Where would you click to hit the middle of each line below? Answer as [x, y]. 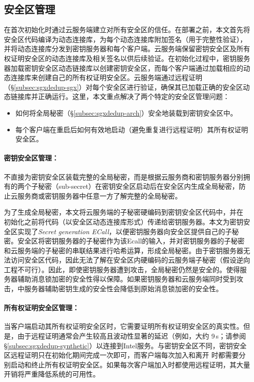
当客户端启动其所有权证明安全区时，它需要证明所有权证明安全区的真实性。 [124, 326]
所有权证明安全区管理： [42, 308]
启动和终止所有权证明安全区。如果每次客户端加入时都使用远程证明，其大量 [130, 364]
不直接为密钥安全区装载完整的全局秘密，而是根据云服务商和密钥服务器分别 [124, 176]
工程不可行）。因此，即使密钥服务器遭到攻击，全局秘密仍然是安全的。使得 [122, 269]
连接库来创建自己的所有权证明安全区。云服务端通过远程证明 [106, 77]
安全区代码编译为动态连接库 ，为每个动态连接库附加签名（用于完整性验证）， [125, 39]
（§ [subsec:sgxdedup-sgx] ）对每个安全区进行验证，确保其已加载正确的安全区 [124, 87]
